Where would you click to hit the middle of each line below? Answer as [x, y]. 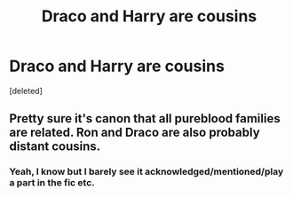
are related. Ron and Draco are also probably [135, 133]
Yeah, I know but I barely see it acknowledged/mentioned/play [146, 172]
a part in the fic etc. [52, 183]
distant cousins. [55, 147]
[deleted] [26, 91]
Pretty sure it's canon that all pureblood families [145, 118]
